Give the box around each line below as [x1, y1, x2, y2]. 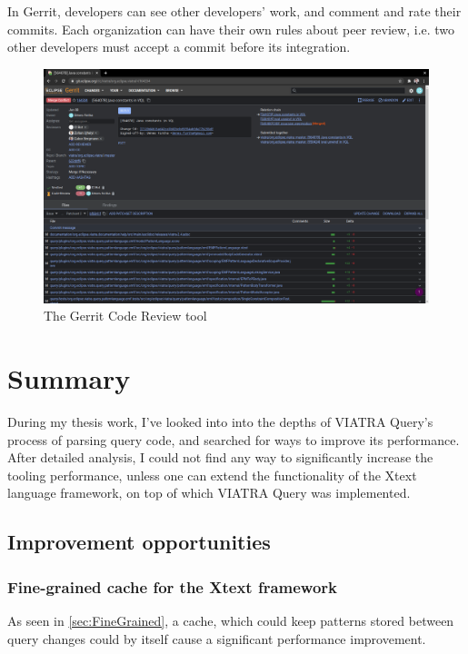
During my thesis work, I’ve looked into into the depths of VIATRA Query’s [7, 412, 433, 431]
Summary [7, 360, 131, 397]
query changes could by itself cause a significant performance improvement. [7, 629, 426, 648]
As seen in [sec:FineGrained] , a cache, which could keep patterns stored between [7, 611, 454, 630]
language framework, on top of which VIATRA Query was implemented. [7, 483, 411, 502]
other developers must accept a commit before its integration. [7, 37, 351, 56]
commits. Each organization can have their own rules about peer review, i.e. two [7, 19, 455, 38]
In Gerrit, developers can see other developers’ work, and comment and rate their [7, 2, 462, 20]
